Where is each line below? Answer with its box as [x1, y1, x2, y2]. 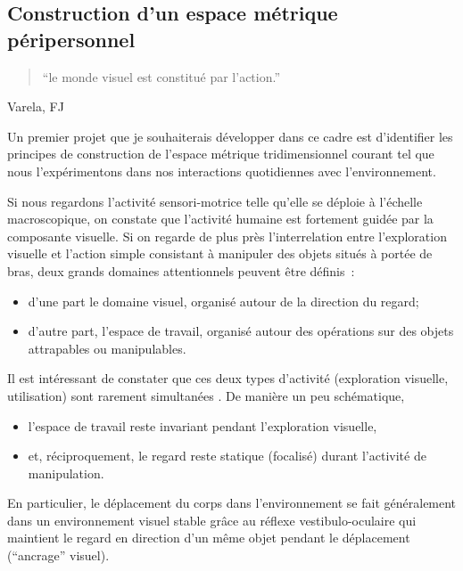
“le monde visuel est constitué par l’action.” [42, 67, 281, 86]
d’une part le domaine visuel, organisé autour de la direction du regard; [28, 291, 419, 310]
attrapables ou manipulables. [28, 339, 186, 357]
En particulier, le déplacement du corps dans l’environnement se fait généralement [7, 494, 457, 512]
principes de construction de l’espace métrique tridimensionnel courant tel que [7, 144, 434, 163]
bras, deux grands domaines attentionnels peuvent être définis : [7, 261, 355, 280]
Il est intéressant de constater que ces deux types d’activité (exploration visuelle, [7, 369, 449, 387]
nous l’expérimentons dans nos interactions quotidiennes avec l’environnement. [7, 161, 436, 180]
